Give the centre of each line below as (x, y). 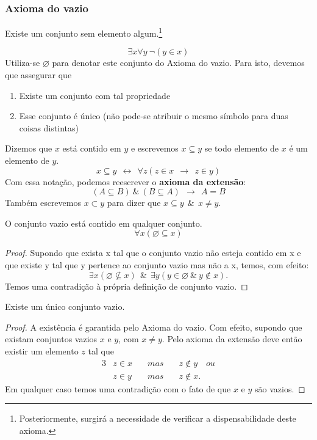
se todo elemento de (242, 148)
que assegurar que (38, 75)
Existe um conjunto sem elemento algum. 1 (84, 32)
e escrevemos (155, 148)
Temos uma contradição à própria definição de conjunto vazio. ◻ (126, 286)
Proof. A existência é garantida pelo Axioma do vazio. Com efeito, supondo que (154, 327)
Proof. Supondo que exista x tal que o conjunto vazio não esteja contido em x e (153, 253)
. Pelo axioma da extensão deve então (232, 339)
